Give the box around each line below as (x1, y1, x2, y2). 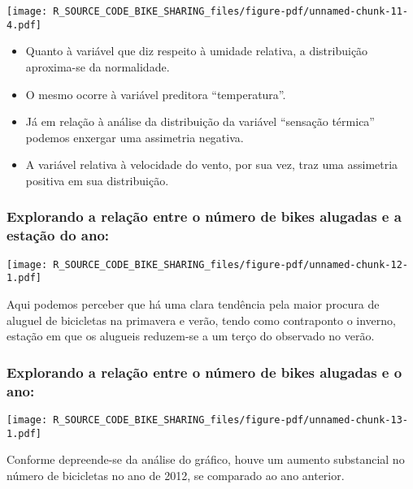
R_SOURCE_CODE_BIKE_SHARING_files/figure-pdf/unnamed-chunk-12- (53, 258, 408, 270)
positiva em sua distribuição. (25, 171, 169, 188)
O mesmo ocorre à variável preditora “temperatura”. (25, 85, 286, 102)
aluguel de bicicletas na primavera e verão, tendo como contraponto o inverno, (7, 311, 396, 328)
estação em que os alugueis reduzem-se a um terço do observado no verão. (7, 327, 375, 344)
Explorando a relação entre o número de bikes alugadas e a (7, 206, 402, 227)
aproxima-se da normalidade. (25, 58, 170, 75)
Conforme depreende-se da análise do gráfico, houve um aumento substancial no (7, 451, 405, 468)
